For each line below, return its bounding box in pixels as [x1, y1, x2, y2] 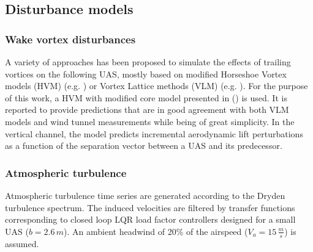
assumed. [5, 237, 39, 250]
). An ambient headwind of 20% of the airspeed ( [64, 225, 248, 237]
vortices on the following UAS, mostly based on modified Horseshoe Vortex [5, 67, 287, 80]
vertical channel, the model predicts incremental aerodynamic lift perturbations [5, 127, 303, 140]
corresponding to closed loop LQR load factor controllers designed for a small [5, 213, 296, 226]
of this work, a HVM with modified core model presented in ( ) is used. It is [5, 91, 287, 104]
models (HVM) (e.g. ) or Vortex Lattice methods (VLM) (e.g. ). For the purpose [5, 79, 308, 92]
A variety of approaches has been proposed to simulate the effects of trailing [5, 56, 291, 68]
